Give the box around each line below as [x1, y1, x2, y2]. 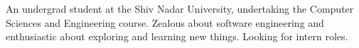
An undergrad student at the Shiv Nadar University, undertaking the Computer [6, 1, 354, 16]
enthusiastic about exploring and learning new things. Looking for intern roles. [6, 29, 348, 44]
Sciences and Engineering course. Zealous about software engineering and [6, 15, 324, 30]
